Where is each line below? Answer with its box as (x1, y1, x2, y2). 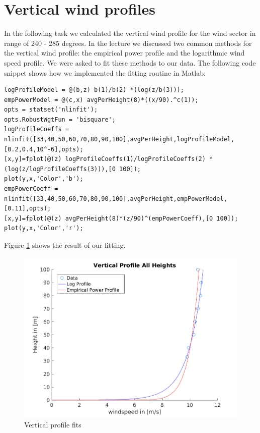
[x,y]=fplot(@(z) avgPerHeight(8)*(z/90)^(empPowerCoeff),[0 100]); (4, 214, 238, 222)
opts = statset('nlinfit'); (4, 106, 98, 114)
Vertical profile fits (24, 419, 81, 429)
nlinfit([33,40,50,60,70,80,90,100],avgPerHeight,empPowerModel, (4, 195, 227, 202)
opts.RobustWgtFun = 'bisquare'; (4, 116, 116, 123)
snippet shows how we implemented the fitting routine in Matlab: (4, 67, 206, 78)
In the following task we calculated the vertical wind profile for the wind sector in (4, 28, 256, 38)
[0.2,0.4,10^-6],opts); (4, 145, 83, 153)
